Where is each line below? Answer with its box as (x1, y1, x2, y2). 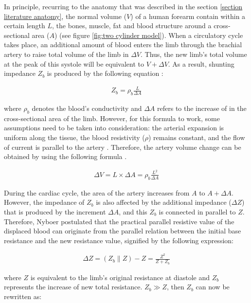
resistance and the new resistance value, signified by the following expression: (4, 235, 233, 245)
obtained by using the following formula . (4, 151, 127, 161)
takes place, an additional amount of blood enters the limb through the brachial (4, 39, 242, 50)
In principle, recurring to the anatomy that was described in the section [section (4, 1, 243, 11)
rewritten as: (4, 291, 42, 301)
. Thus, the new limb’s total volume (140, 49, 247, 59)
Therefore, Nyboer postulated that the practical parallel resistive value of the (4, 216, 234, 226)
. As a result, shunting (168, 58, 234, 69)
